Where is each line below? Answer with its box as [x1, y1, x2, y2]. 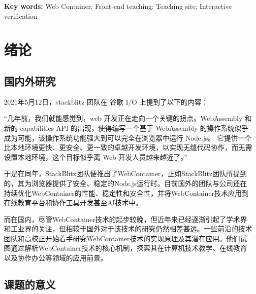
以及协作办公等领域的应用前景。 [4, 253, 107, 263]
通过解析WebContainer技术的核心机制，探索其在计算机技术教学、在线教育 [10, 243, 247, 253]
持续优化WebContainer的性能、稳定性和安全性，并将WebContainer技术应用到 [4, 187, 249, 198]
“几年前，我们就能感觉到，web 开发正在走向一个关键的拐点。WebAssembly [4, 113, 243, 123]
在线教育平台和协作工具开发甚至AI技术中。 [4, 197, 143, 208]
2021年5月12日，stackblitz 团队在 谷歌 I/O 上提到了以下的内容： [4, 96, 209, 107]
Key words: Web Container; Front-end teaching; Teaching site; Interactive [4, 1, 232, 11]
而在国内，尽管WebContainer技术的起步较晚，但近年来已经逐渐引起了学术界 [4, 214, 247, 224]
